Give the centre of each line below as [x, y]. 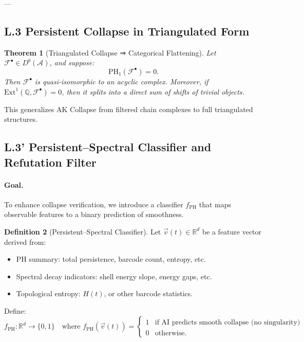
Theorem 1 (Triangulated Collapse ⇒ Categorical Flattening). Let [110, 52]
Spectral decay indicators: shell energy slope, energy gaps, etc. [114, 276]
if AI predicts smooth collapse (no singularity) [227, 323]
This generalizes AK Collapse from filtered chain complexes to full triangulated [129, 109]
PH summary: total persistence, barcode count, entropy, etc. [111, 259]
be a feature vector [232, 231]
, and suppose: [72, 62]
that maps [215, 204]
